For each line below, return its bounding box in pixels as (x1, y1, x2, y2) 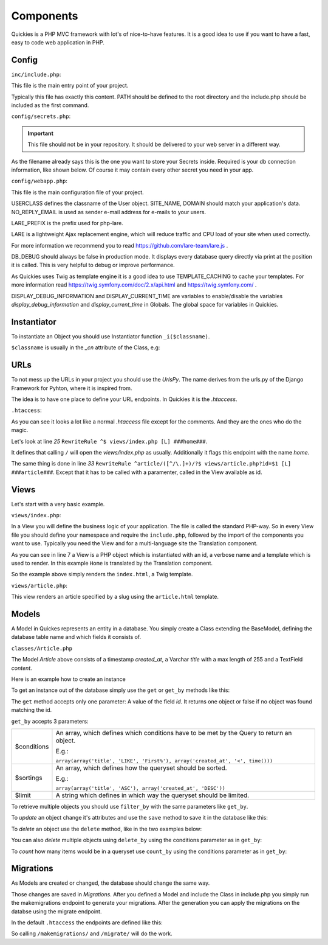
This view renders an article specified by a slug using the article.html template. (11, 593, 219, 601)
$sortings (15, 773, 43, 782)
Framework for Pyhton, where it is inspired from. (11, 384, 132, 392)
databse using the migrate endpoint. (11, 907, 102, 915)
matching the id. (11, 706, 52, 714)
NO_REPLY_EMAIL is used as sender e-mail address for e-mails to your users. (11, 208, 207, 215)
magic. (11, 427, 29, 434)
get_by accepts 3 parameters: (11, 717, 89, 725)
